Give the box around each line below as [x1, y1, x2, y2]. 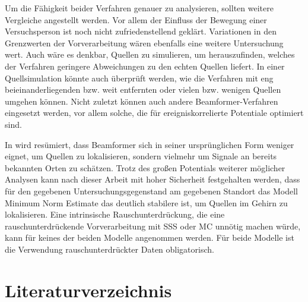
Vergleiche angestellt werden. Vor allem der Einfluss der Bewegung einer [5, 13, 267, 26]
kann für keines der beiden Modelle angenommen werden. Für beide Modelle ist [5, 231, 294, 244]
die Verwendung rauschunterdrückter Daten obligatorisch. [5, 243, 214, 255]
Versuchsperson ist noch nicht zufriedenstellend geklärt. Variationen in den [5, 25, 277, 37]
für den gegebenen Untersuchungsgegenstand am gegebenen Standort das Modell [5, 184, 298, 197]
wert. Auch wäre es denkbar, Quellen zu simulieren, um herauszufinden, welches [5, 48, 295, 61]
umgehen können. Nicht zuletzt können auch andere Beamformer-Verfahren [5, 95, 278, 107]
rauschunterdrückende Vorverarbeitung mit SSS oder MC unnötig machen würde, [5, 219, 301, 232]
